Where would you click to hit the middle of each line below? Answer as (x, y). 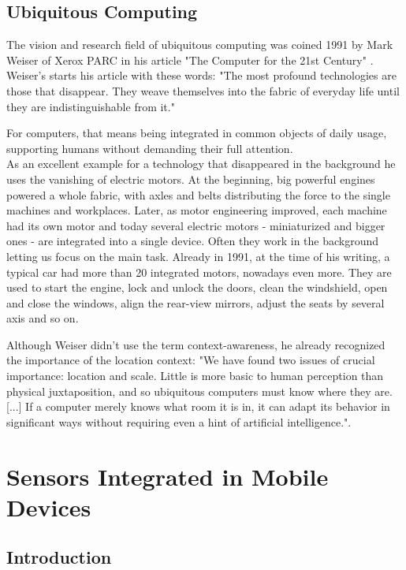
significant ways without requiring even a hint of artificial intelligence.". (179, 421)
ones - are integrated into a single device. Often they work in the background (193, 241)
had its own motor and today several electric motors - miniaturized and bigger (196, 225)
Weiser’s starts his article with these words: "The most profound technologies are (201, 75)
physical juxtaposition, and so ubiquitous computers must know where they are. (199, 391)
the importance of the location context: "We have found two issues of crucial (191, 360)
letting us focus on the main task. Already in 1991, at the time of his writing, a (198, 256)
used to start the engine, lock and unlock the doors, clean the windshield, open (197, 287)
